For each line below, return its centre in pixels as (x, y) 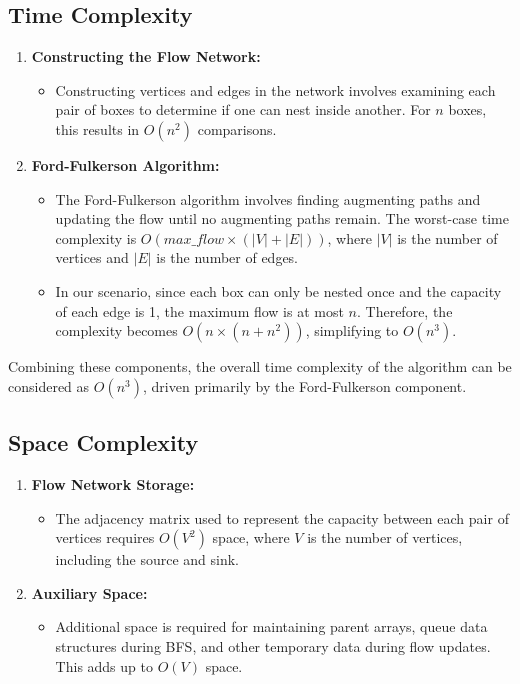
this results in (97, 128)
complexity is (96, 237)
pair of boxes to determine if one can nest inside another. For (243, 109)
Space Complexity (103, 442)
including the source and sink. (147, 559)
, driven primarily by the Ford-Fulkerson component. (305, 385)
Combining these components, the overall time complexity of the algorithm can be (260, 366)
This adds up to (104, 665)
